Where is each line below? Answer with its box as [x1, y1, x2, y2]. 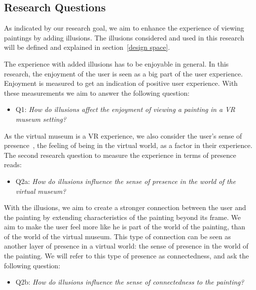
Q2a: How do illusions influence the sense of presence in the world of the [15, 176, 236, 186]
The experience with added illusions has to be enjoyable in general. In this [4, 58, 229, 69]
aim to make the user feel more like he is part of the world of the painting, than [4, 221, 246, 232]
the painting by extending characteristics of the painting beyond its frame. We [4, 212, 241, 222]
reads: [4, 159, 22, 170]
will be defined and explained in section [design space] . [4, 42, 170, 52]
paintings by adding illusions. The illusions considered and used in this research [4, 32, 244, 42]
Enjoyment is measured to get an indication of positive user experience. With [4, 78, 238, 88]
